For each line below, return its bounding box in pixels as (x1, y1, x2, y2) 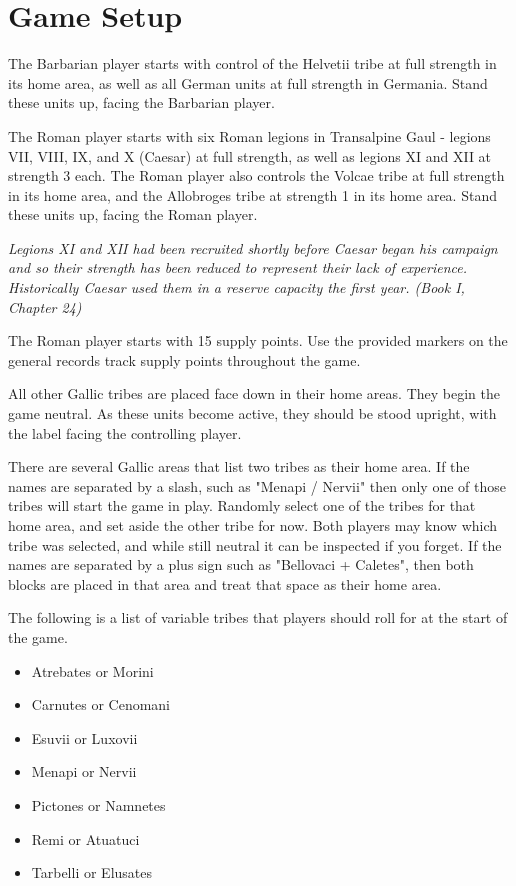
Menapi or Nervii (31, 761, 137, 782)
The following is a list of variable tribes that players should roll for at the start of (8, 607, 508, 628)
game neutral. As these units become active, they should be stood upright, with (8, 403, 497, 424)
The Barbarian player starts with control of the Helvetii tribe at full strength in (8, 53, 497, 74)
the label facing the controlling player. (8, 422, 242, 443)
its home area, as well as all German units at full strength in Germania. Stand (8, 72, 488, 93)
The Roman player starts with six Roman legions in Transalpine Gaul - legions (8, 125, 491, 146)
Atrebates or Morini (31, 660, 154, 681)
